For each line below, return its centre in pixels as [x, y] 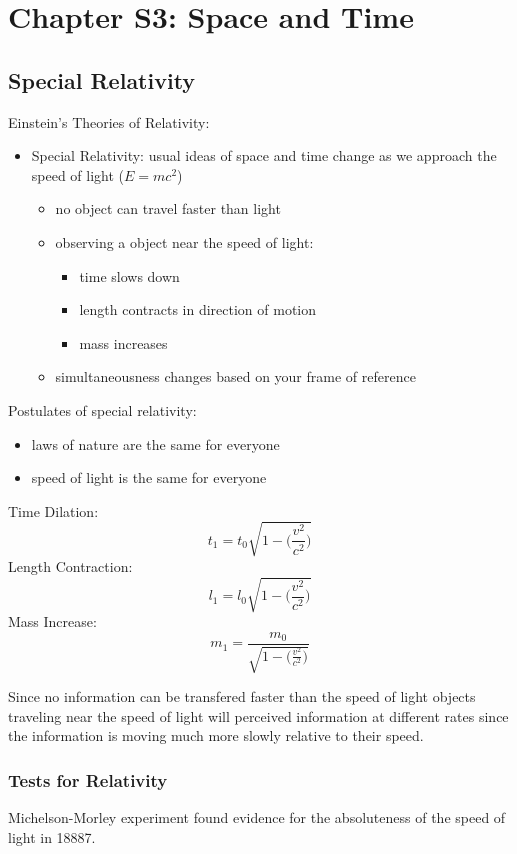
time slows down [129, 275]
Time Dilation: [53, 510]
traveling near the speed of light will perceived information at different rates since [258, 715]
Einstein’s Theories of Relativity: [109, 121]
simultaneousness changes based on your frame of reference [235, 376]
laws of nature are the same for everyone [155, 443]
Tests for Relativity [88, 779]
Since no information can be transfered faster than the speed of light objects [242, 696]
